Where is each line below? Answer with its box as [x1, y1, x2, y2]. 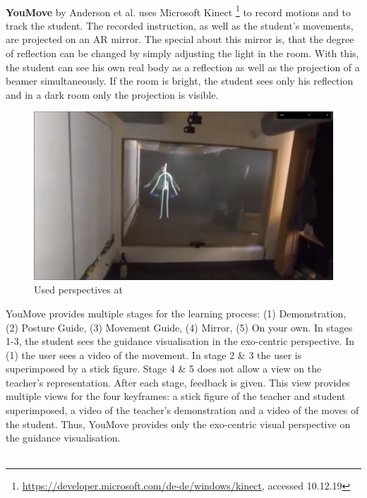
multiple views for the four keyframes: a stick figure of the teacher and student [6, 389, 346, 403]
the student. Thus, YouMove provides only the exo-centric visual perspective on [6, 416, 351, 431]
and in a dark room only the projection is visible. [6, 87, 219, 102]
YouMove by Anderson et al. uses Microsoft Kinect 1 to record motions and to [6, 2, 351, 19]
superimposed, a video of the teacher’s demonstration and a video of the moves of [6, 403, 359, 418]
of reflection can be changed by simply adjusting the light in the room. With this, [6, 46, 359, 61]
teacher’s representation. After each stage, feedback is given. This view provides [6, 375, 350, 389]
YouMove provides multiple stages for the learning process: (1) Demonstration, [6, 305, 347, 320]
